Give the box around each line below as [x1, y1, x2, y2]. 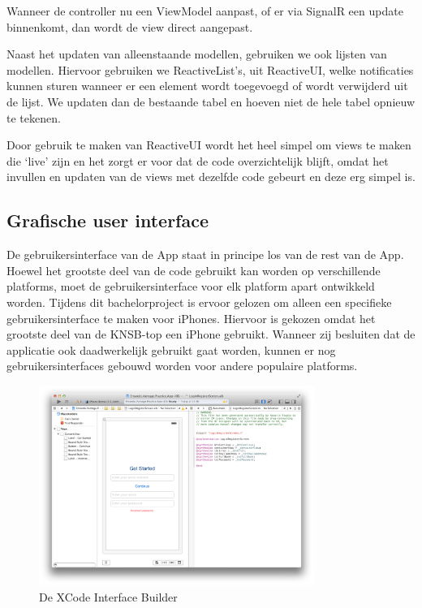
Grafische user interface [6, 208, 209, 233]
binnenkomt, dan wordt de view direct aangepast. [6, 18, 253, 35]
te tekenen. [6, 109, 61, 126]
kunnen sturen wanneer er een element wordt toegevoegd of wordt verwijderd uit [6, 77, 408, 94]
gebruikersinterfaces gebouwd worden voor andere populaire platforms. [6, 357, 358, 374]
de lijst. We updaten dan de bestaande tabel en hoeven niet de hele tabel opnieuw [6, 93, 416, 110]
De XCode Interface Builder [39, 588, 178, 605]
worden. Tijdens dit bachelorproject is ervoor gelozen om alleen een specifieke [6, 293, 392, 310]
